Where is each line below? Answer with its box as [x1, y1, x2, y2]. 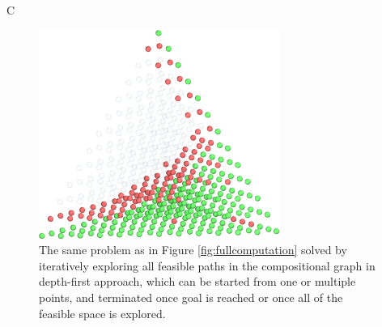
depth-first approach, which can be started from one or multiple [39, 273, 356, 290]
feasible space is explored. [39, 304, 166, 321]
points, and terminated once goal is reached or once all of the [39, 288, 343, 305]
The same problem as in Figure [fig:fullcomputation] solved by [39, 241, 347, 258]
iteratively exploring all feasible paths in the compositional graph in [39, 257, 376, 274]
